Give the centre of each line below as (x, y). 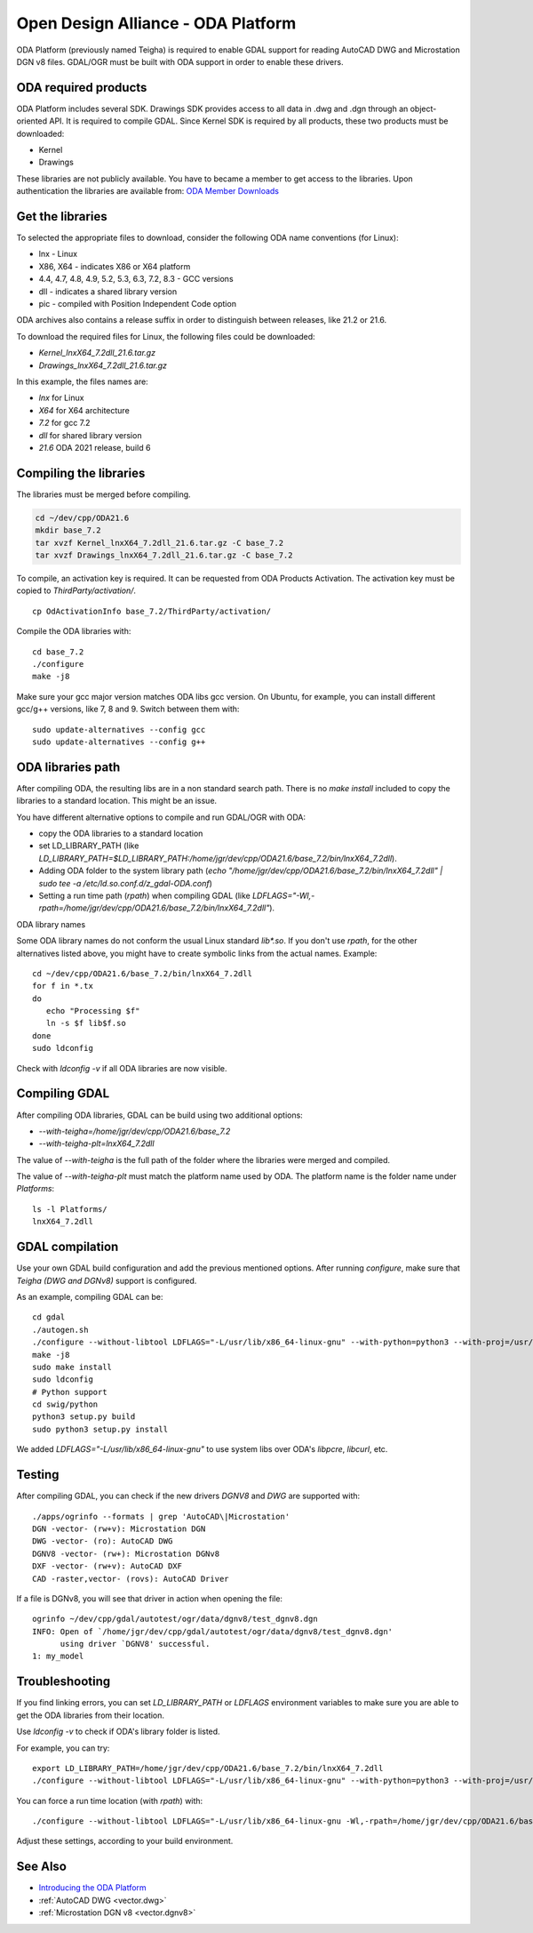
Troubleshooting (64, 1682)
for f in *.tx (63, 986)
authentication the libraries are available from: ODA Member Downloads (148, 191)
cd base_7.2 (58, 652)
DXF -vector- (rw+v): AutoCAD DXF (107, 1566)
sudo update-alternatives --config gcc (119, 730)
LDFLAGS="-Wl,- (283, 895)
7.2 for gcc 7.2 (64, 423)
